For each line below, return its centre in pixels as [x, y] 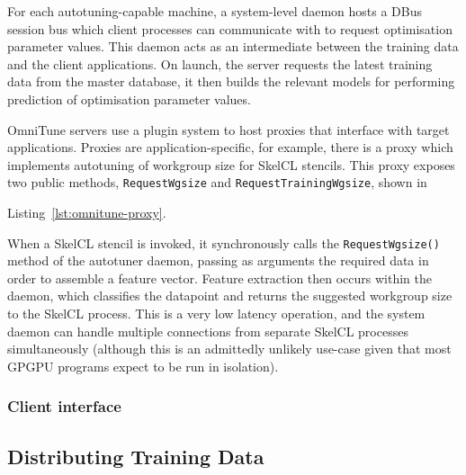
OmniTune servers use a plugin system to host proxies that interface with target [229, 129]
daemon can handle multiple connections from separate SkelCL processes [208, 331]
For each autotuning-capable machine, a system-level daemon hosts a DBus [215, 11]
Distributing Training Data [136, 456]
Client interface [64, 406]
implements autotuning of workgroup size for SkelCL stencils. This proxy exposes [231, 164]
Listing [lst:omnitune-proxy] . [87, 212]
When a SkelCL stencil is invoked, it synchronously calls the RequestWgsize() [224, 242]
